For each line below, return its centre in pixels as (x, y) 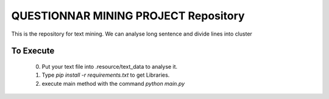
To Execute (33, 51)
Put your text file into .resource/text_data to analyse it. (110, 66)
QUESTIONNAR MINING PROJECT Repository (128, 16)
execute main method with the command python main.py (113, 83)
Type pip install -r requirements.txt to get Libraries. (106, 75)
